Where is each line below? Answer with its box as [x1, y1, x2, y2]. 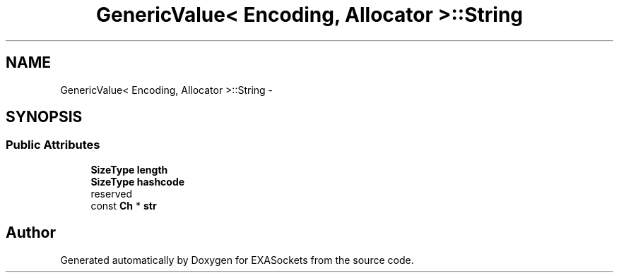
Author [6, 224, 56, 242]
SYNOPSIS [6, 108, 83, 126]
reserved [90, 187, 132, 200]
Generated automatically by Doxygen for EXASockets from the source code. [60, 253, 414, 266]
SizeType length [90, 163, 168, 176]
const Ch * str [90, 199, 157, 212]
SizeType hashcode [90, 175, 185, 188]
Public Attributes [6, 138, 100, 152]
